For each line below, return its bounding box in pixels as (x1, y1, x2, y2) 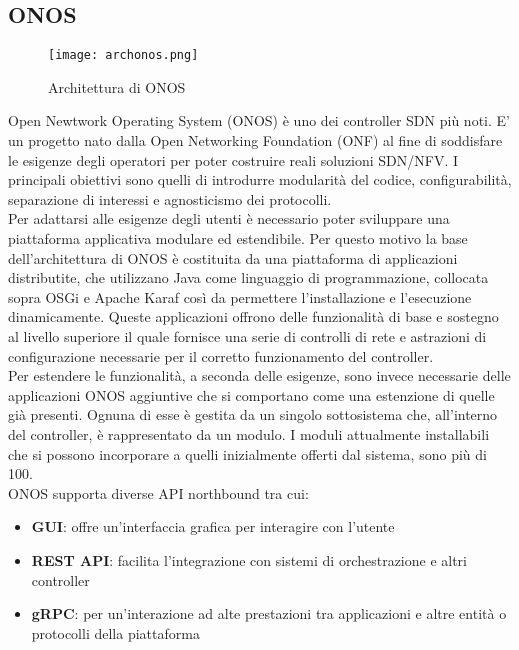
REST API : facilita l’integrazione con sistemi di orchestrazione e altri (31, 549, 468, 570)
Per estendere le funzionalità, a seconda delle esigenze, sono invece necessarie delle (8, 365, 511, 386)
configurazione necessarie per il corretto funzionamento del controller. (8, 345, 434, 366)
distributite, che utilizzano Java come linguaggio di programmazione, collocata (8, 267, 489, 288)
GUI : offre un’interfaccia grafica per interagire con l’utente (31, 516, 395, 537)
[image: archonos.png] (48, 48, 199, 63)
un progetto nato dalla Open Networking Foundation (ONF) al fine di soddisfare (8, 130, 503, 151)
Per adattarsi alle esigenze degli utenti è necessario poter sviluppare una (8, 208, 450, 229)
